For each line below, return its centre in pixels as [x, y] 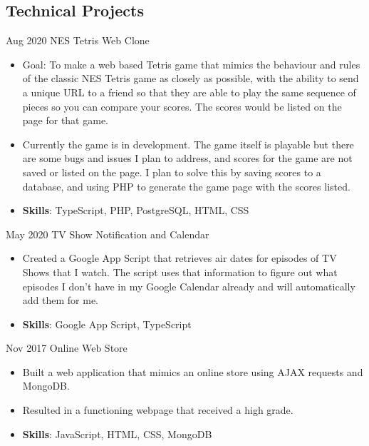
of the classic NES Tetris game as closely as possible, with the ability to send [191, 78]
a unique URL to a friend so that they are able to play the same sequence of [189, 92]
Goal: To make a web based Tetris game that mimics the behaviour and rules [191, 64]
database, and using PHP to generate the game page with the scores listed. [186, 186]
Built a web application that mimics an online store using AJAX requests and [193, 371]
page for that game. [66, 120]
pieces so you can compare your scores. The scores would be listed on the [182, 106]
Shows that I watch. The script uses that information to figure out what [180, 272]
